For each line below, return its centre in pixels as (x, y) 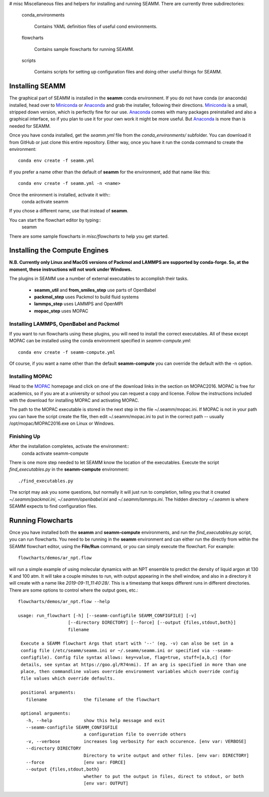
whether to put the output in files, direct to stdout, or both (164, 776)
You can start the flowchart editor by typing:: (55, 220)
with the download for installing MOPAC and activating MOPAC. (74, 400)
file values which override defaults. (68, 679)
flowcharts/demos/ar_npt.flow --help (64, 602)
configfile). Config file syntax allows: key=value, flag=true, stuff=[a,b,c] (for (126, 658)
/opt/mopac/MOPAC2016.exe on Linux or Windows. (62, 423)
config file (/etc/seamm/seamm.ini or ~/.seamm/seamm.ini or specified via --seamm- (127, 650)
